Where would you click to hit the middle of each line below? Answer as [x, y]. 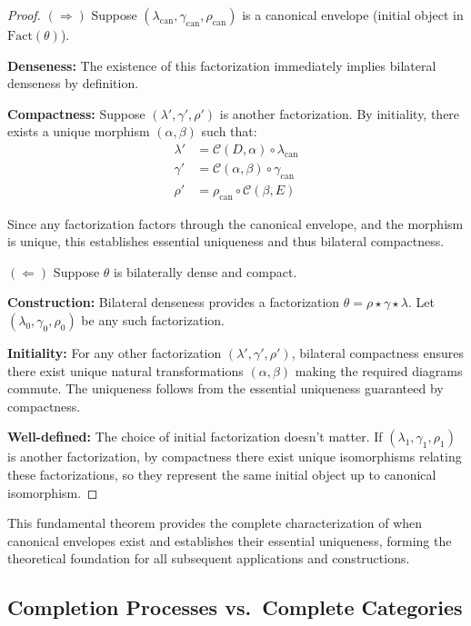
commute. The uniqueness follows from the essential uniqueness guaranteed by [225, 388]
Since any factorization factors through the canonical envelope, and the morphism [235, 223]
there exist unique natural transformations [125, 370]
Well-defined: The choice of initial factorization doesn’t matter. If [195, 437]
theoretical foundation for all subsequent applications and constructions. [209, 558]
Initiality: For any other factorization [115, 353]
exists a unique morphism [79, 131]
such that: [229, 131]
